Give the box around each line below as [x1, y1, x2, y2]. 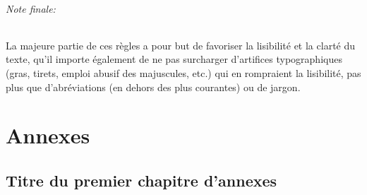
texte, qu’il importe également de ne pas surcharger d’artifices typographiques [6, 52, 342, 66]
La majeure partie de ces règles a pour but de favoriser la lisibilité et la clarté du [6, 37, 356, 52]
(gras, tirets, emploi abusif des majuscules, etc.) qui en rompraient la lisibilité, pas [6, 65, 361, 80]
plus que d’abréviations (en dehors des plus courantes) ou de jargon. [6, 79, 301, 94]
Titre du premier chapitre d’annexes [6, 169, 277, 191]
